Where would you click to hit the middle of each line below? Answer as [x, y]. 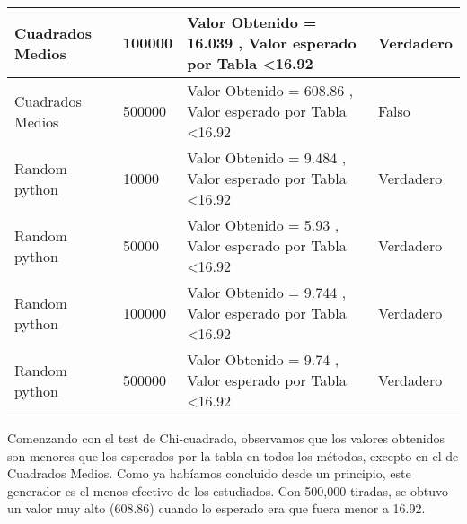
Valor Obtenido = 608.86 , [270, 90]
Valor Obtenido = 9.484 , [267, 157]
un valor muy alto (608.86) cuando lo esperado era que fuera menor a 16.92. [216, 508]
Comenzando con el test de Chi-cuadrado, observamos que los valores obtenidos [226, 438]
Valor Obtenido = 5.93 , [263, 225]
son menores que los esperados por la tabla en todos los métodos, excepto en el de [233, 455]
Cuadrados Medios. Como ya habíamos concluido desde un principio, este [209, 473]
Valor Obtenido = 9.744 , [267, 292]
